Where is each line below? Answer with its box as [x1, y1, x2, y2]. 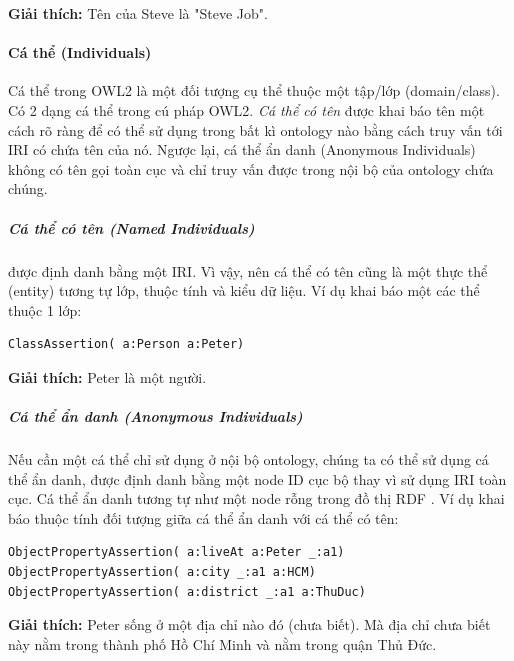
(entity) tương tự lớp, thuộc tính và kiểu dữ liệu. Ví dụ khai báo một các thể [8, 280, 480, 301]
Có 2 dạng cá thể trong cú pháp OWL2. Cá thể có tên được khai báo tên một [8, 99, 485, 120]
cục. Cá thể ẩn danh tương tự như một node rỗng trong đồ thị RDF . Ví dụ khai [8, 488, 505, 509]
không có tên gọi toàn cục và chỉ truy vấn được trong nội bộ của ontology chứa [8, 158, 494, 179]
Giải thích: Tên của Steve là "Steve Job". [8, 3, 268, 23]
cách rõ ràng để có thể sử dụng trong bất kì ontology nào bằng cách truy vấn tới [8, 119, 503, 140]
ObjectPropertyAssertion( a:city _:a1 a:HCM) [8, 565, 316, 580]
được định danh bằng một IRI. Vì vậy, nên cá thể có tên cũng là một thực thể [8, 260, 488, 281]
